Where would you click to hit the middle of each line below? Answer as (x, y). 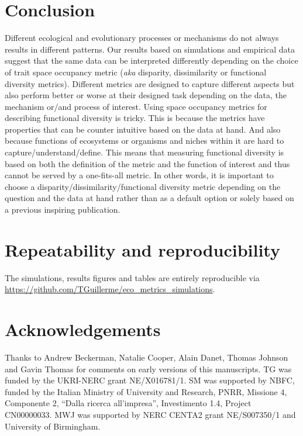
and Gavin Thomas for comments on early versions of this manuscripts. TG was (148, 368)
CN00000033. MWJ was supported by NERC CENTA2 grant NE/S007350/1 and (150, 415)
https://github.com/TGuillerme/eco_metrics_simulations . (110, 289)
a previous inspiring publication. (63, 210)
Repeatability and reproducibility (142, 249)
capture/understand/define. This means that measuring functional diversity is (144, 152)
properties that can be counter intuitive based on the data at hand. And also (143, 129)
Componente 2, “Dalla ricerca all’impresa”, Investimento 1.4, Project (128, 403)
